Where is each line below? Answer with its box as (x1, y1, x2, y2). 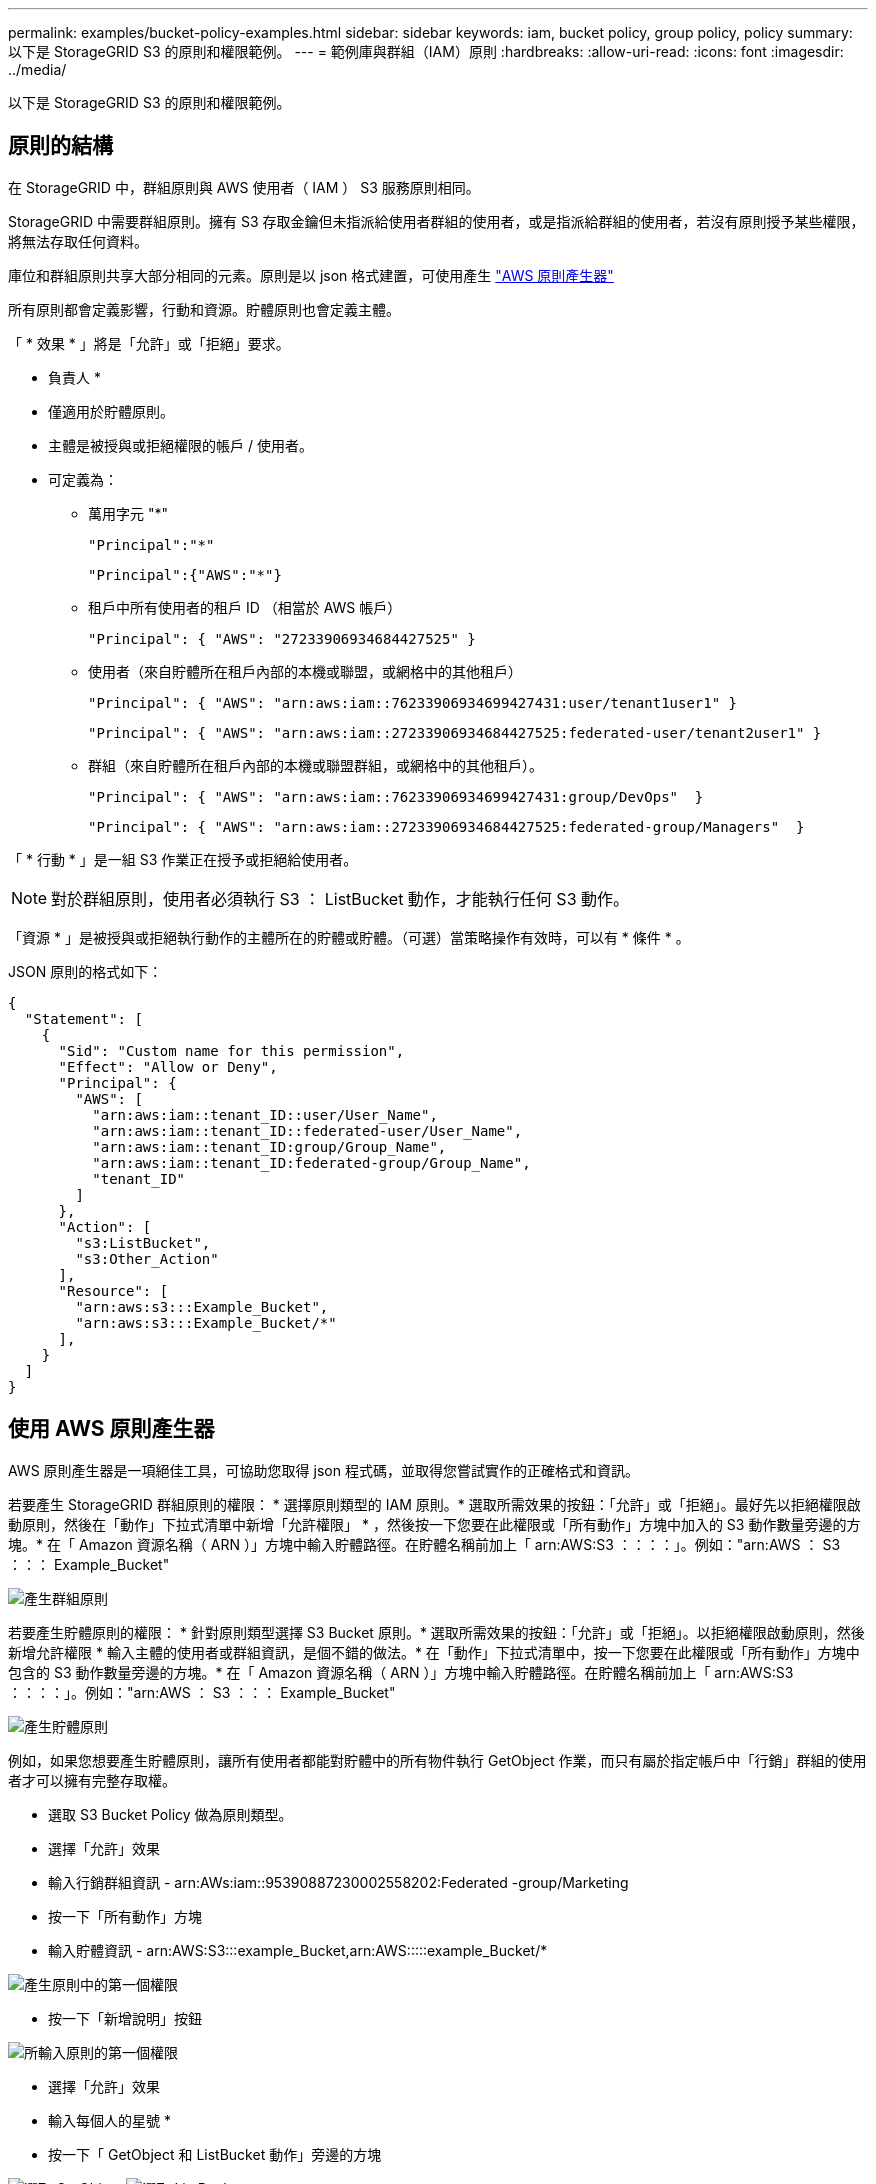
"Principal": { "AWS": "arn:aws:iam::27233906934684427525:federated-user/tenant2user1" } (88, 724, 822, 741)
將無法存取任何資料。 (8, 232, 148, 250)
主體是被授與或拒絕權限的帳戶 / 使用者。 (48, 436, 313, 454)
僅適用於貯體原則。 (48, 402, 174, 420)
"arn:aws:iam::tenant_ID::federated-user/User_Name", (92, 1122, 523, 1139)
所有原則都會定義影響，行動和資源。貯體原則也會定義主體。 (8, 300, 400, 318)
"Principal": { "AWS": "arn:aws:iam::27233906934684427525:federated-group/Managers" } (88, 818, 805, 835)
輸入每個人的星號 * (48, 2111, 171, 2129)
